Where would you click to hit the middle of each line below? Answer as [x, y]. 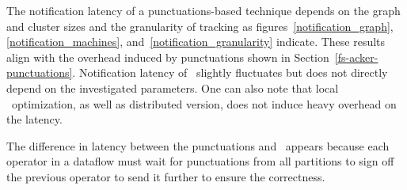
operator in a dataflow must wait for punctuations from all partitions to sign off [200, 161]
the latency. [34, 119]
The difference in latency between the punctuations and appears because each [198, 145]
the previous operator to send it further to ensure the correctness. [166, 176]
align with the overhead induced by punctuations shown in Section [168, 57]
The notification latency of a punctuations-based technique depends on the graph [203, 10]
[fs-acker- [356, 57]
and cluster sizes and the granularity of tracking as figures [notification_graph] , [200, 26]
